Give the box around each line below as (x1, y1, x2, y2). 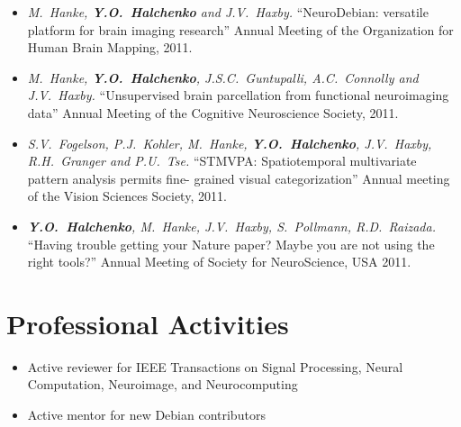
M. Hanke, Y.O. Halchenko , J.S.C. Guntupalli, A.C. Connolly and (27, 68, 419, 86)
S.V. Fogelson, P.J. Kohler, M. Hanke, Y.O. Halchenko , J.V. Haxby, (27, 133, 432, 152)
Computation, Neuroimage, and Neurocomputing (27, 375, 298, 394)
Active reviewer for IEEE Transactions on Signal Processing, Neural (27, 357, 403, 376)
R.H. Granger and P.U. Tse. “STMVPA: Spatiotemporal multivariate (27, 151, 417, 170)
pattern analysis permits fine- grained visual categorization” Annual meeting (27, 168, 450, 187)
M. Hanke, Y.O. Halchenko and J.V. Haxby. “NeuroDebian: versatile (27, 3, 429, 21)
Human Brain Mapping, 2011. (27, 38, 193, 57)
